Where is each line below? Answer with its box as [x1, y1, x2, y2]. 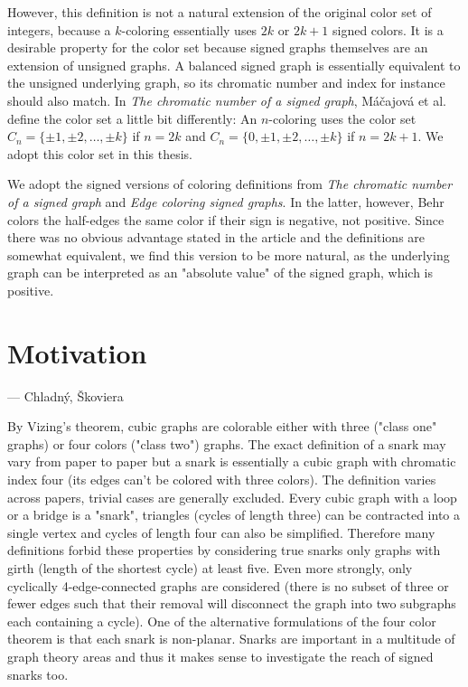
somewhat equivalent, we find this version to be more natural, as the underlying [7, 245, 450, 264]
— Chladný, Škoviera [7, 386, 124, 405]
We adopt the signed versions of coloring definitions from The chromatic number [7, 174, 453, 193]
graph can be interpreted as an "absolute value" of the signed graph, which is [7, 263, 434, 282]
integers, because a [7, 20, 111, 39]
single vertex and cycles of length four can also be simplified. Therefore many [7, 522, 435, 541]
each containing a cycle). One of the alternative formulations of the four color [7, 611, 436, 630]
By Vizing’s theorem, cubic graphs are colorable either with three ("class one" [7, 417, 437, 436]
